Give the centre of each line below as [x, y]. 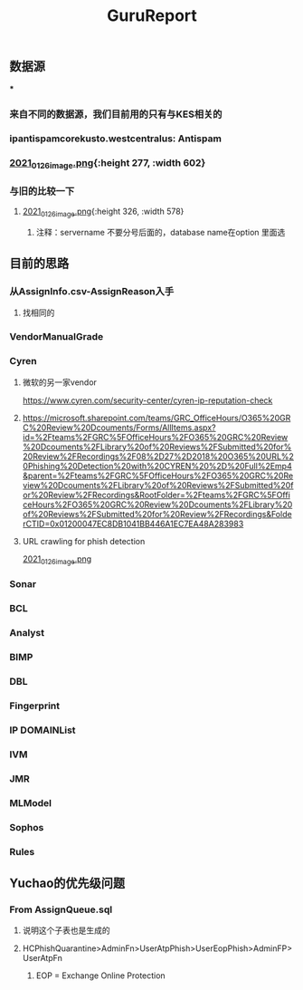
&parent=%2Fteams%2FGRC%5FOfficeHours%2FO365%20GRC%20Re [158, 476]
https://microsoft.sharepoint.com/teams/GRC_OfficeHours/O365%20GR [156, 418]
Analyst [27, 633]
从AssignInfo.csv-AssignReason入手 [92, 292]
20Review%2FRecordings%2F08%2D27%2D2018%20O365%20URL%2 [158, 456]
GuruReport [152, 16]
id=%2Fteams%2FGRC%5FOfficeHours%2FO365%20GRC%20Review [155, 437]
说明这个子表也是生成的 [66, 930]
